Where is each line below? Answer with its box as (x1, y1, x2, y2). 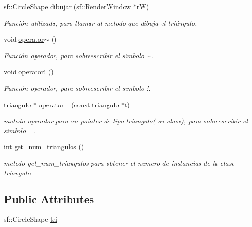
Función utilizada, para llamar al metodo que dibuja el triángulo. (4, 17, 197, 28)
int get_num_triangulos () (4, 141, 84, 152)
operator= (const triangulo (38, 99, 119, 109)
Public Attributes (4, 191, 94, 206)
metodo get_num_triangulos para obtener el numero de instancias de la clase (4, 157, 234, 168)
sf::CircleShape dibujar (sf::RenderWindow (4, 1, 131, 11)
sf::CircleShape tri (4, 214, 57, 224)
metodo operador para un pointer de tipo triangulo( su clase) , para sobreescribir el (4, 116, 248, 126)
